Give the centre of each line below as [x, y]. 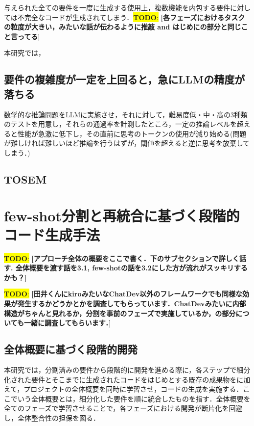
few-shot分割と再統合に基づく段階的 [122, 215]
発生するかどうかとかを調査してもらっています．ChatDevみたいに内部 [132, 303]
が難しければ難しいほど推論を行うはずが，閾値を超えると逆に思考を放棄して [127, 143]
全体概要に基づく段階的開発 [71, 349]
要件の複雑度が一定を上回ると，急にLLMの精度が [125, 79]
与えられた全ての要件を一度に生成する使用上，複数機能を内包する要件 [117, 7]
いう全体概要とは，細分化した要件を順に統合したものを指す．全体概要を [134, 398]
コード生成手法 [52, 234]
